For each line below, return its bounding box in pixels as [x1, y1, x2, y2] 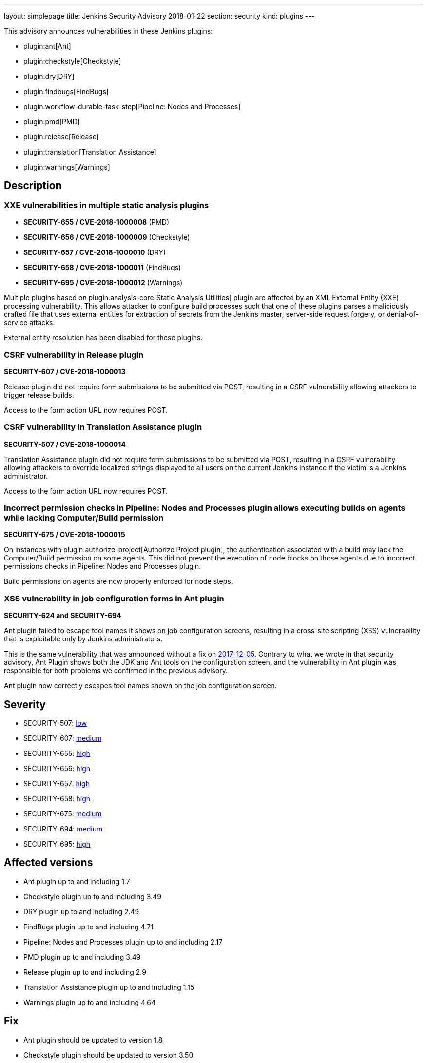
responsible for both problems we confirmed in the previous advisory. [4, 666, 228, 675]
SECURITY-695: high [23, 840, 91, 849]
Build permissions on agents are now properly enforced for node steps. [4, 577, 233, 586]
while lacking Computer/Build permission [4, 513, 164, 523]
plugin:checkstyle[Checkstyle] [23, 57, 121, 65]
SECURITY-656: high [23, 764, 91, 773]
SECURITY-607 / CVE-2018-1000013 [4, 367, 126, 376]
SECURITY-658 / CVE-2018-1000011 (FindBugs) [23, 263, 181, 272]
